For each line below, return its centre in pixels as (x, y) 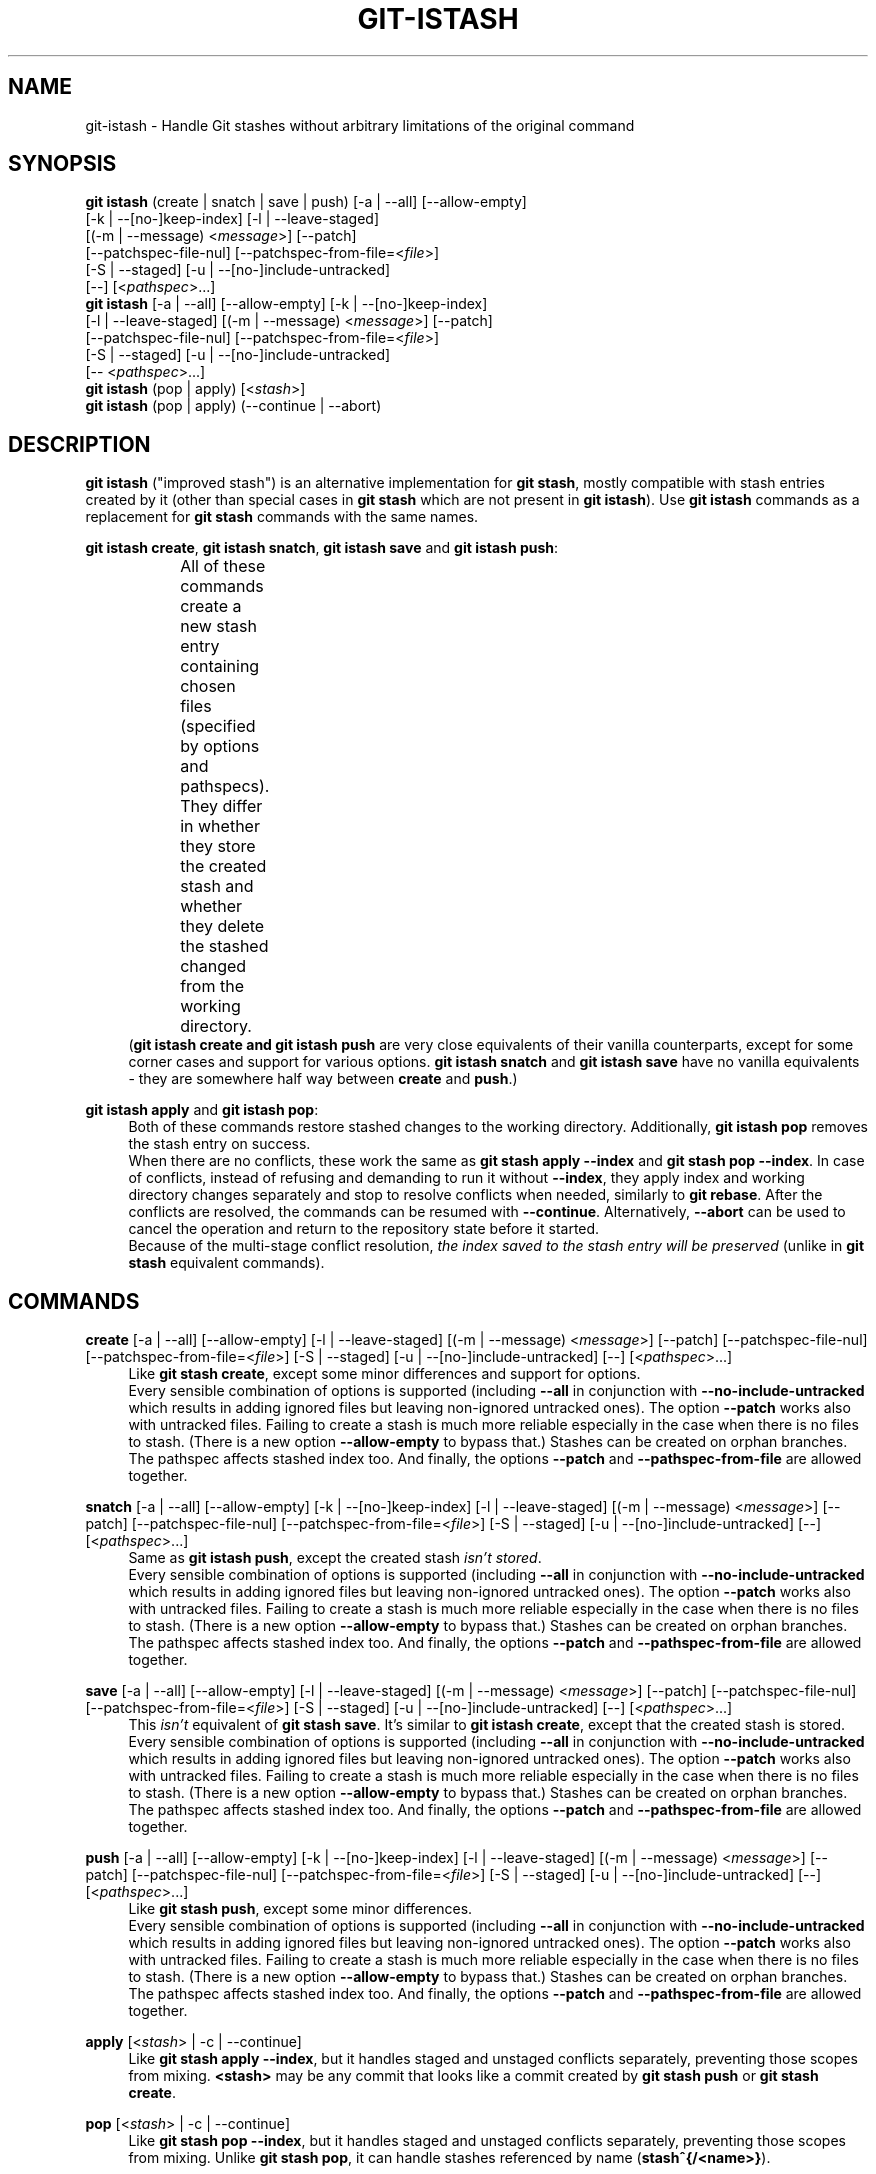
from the (212, 986)
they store (218, 846)
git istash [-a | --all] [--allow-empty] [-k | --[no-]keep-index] (286, 304)
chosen (208, 686)
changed (213, 966)
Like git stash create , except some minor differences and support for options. (384, 1374)
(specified (218, 726)
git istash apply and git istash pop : (202, 1110)
